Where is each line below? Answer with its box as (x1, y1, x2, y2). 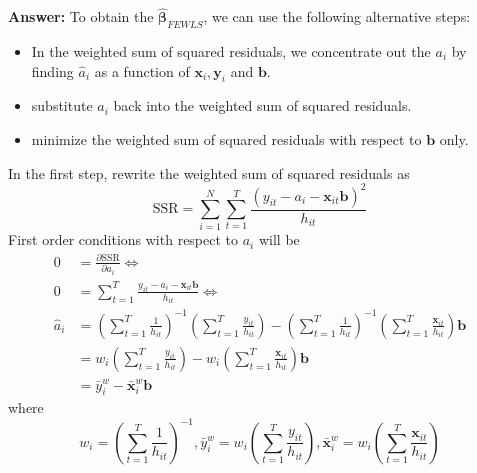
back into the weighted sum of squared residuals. (113, 95, 412, 116)
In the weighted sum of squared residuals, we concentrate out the (31, 41, 431, 62)
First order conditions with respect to (8, 229, 239, 250)
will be (258, 229, 300, 250)
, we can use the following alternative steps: (203, 6, 471, 27)
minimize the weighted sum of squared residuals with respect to (31, 129, 422, 149)
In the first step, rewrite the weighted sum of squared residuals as (8, 162, 410, 183)
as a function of (94, 60, 190, 81)
